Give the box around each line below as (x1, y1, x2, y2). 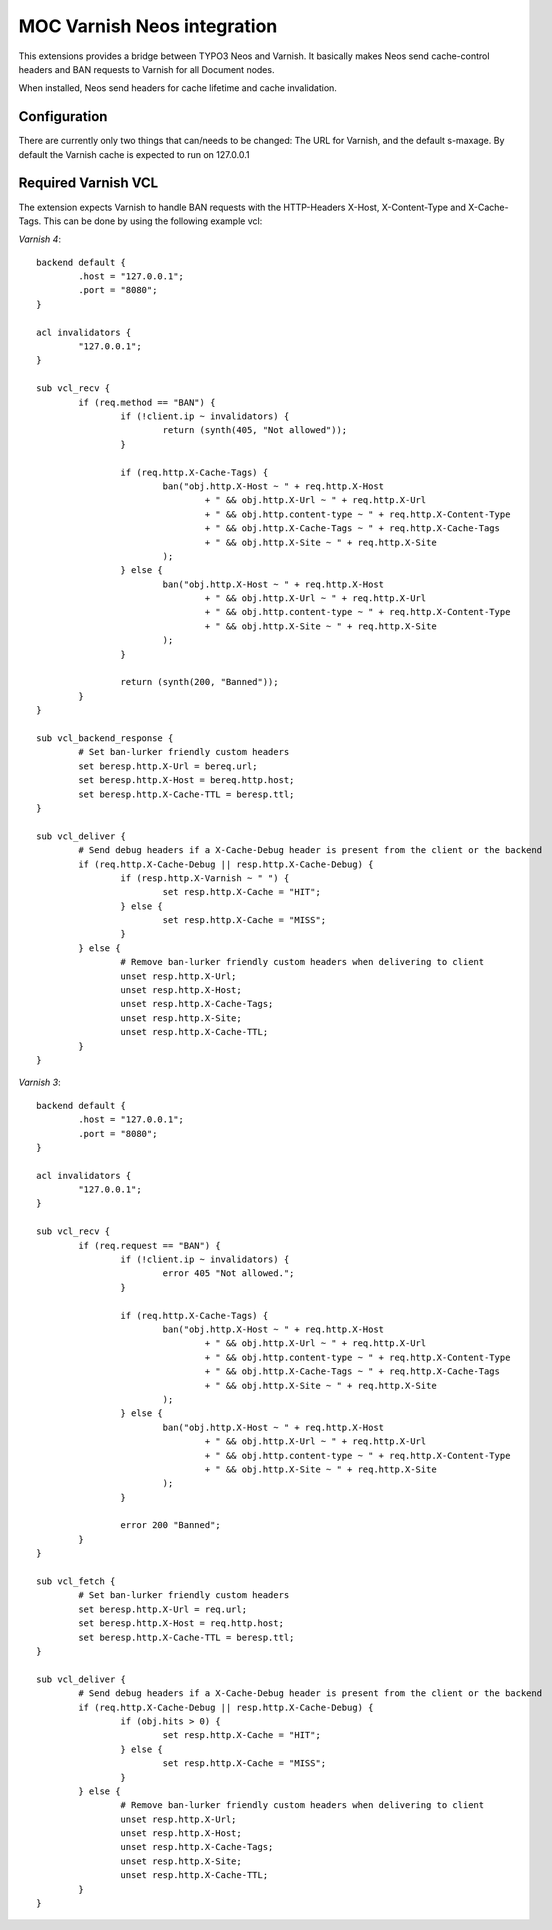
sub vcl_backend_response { (36, 732, 174, 744)
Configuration (18, 108, 108, 125)
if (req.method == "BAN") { (78, 396, 216, 408)
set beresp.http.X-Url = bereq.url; (78, 760, 259, 772)
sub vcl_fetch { (36, 1576, 116, 1587)
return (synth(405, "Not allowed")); (162, 425, 348, 436)
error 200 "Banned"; (120, 1520, 222, 1531)
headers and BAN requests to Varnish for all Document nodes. (18, 63, 275, 75)
